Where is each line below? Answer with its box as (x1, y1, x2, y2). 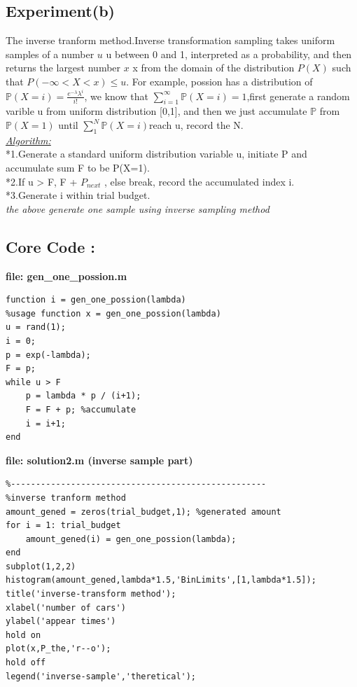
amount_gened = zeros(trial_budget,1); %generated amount (6, 506, 281, 517)
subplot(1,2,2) (6, 561, 76, 571)
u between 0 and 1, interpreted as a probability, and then (106, 46, 352, 61)
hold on (6, 630, 41, 640)
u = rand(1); (6, 322, 66, 333)
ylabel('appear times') (6, 616, 116, 627)
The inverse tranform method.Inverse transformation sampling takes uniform (6, 33, 335, 48)
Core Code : (6, 235, 96, 257)
